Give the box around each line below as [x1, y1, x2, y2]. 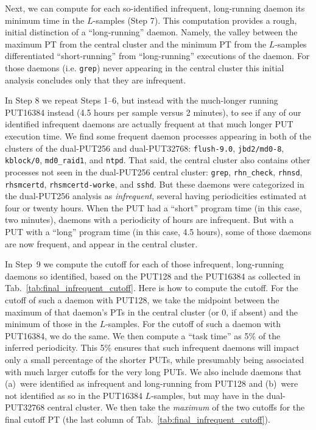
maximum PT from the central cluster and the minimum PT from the [5, 37, 267, 50]
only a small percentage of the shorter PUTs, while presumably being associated [5, 353, 304, 365]
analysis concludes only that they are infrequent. [5, 73, 186, 86]
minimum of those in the [5, 317, 97, 330]
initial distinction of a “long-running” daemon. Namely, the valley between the [5, 26, 298, 38]
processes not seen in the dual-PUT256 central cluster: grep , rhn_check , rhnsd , [5, 165, 303, 178]
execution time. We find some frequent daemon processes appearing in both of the [5, 130, 311, 142]
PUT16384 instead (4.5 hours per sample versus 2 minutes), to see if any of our [5, 105, 301, 118]
